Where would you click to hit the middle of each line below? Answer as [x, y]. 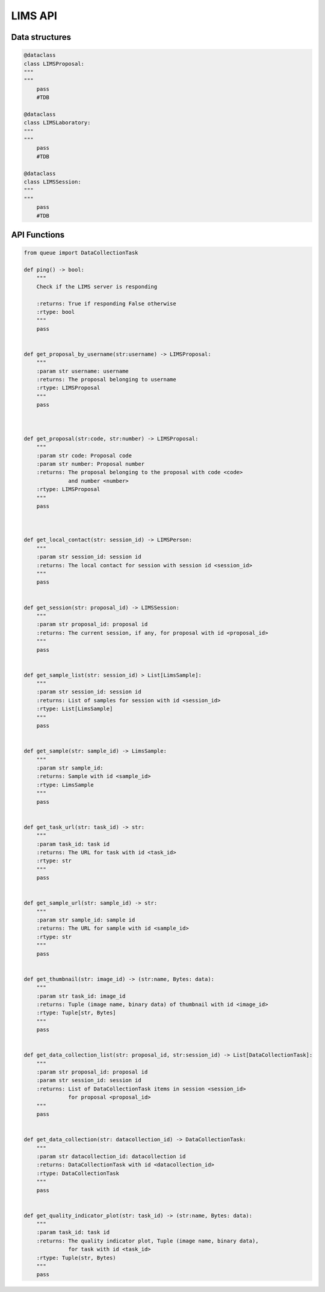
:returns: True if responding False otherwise [107, 304]
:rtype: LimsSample [65, 785]
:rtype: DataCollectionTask [78, 1173]
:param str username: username [82, 371]
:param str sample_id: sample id [86, 920]
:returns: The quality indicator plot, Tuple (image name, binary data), [147, 1241]
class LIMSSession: [52, 182]
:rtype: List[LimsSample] [75, 709]
